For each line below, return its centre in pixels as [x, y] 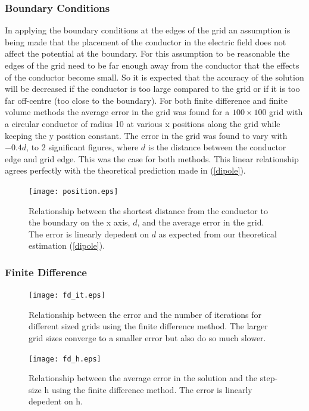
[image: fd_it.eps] [67, 296]
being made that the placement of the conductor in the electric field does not [146, 41]
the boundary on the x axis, [79, 222]
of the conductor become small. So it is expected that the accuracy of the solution [154, 77]
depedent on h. [56, 401]
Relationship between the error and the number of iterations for [145, 314]
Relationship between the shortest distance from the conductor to [148, 210]
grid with [286, 112]
